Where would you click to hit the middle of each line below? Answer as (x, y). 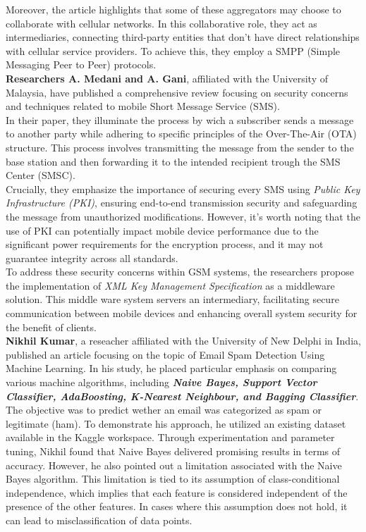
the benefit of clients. (51, 327)
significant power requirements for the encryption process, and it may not (165, 244)
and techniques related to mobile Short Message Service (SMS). (143, 106)
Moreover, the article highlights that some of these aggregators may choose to (173, 9)
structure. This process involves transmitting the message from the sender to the (180, 147)
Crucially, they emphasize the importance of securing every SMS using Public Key (183, 188)
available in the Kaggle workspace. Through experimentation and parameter (170, 437)
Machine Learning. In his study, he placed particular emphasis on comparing (171, 368)
